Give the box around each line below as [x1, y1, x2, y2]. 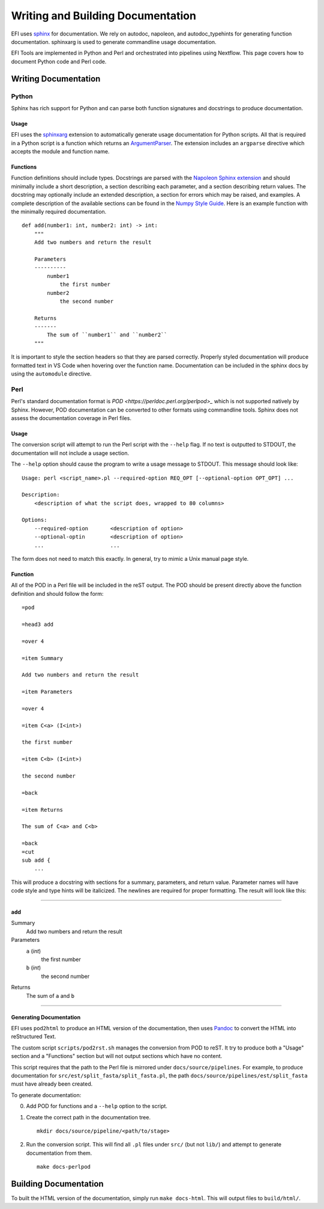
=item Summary [22, 655, 63, 661]
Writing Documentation [11, 73, 101, 84]
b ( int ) [26, 964, 41, 971]
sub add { [22, 856, 50, 864]
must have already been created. [11, 1080, 93, 1087]
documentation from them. [26, 1149, 92, 1157]
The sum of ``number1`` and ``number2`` [47, 332, 167, 338]
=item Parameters [22, 688, 73, 695]
